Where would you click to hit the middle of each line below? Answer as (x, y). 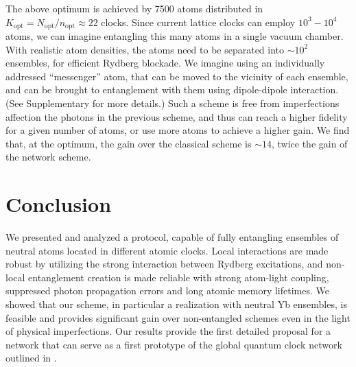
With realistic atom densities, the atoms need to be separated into (145, 49)
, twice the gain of (309, 143)
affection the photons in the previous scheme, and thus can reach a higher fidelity (177, 116)
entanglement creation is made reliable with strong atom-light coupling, (179, 277)
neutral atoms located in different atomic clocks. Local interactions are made (167, 250)
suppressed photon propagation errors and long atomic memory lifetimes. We (167, 291)
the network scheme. (48, 157)
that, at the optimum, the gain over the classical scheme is (129, 143)
